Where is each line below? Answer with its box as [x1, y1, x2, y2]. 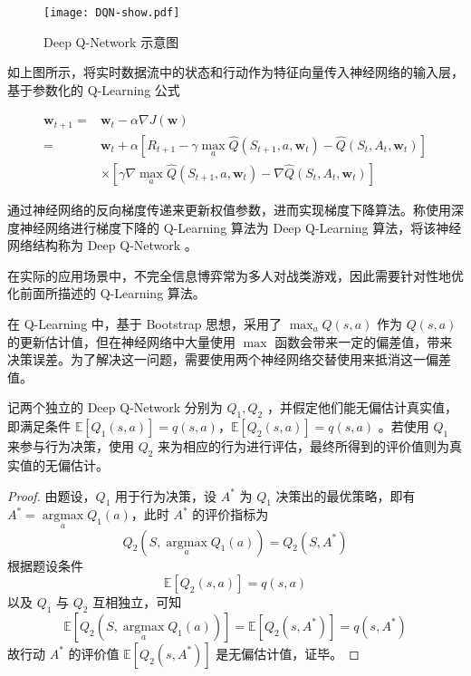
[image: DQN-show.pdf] [43, 6, 180, 19]
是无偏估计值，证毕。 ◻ [216, 643, 360, 662]
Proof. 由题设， [7, 486, 96, 505]
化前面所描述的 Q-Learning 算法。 [7, 284, 206, 303]
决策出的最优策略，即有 [275, 486, 416, 505]
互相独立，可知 [92, 593, 182, 612]
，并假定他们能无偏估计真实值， [266, 398, 457, 417]
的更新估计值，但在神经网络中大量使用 [7, 332, 235, 351]
